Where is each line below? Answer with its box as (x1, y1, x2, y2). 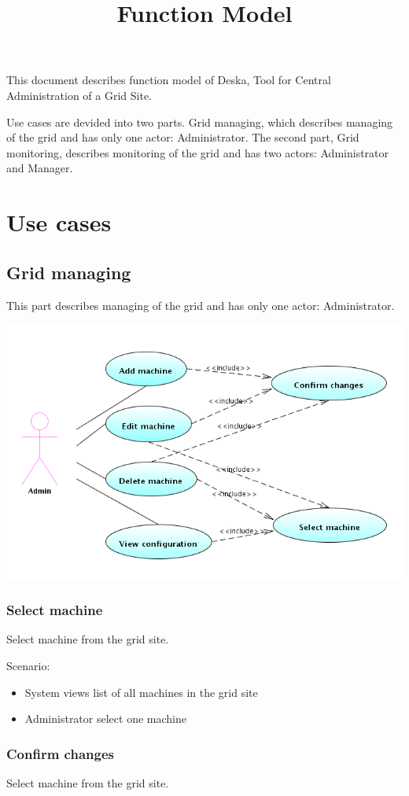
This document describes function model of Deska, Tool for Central (6, 72, 331, 88)
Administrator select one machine (24, 710, 186, 727)
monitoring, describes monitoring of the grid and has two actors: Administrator (6, 144, 389, 160)
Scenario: (6, 657, 50, 673)
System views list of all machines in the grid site (24, 684, 258, 700)
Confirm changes (6, 743, 114, 763)
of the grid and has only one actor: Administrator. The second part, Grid (6, 129, 359, 146)
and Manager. (6, 160, 73, 176)
